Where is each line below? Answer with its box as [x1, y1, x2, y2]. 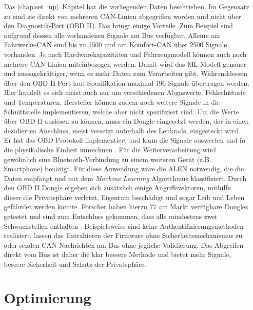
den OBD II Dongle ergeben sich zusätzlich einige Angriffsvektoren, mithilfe [4, 182, 231, 193]
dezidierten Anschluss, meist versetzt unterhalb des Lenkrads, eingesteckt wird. [4, 125, 240, 135]
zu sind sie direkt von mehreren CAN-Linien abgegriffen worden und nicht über [4, 11, 241, 21]
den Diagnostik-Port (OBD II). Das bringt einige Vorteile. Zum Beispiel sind [4, 20, 233, 31]
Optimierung [4, 287, 92, 307]
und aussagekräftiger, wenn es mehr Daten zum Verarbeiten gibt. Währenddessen [4, 68, 247, 78]
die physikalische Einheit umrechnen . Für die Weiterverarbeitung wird [4, 144, 216, 154]
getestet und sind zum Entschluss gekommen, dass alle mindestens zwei [4, 211, 217, 221]
